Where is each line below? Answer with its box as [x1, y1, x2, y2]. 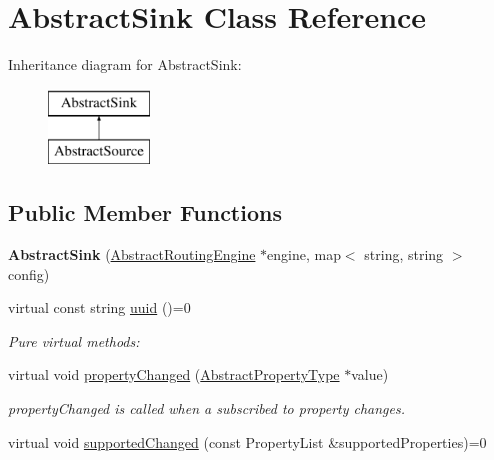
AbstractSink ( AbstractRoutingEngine [8, 244, 256, 265]
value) [351, 364, 389, 385]
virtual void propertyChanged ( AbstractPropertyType [8, 364, 340, 385]
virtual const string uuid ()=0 [8, 297, 191, 318]
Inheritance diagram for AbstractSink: [8, 54, 242, 75]
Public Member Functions [8, 197, 282, 228]
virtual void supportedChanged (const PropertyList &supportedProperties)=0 [8, 431, 487, 452]
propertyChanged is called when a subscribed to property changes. [8, 398, 406, 419]
